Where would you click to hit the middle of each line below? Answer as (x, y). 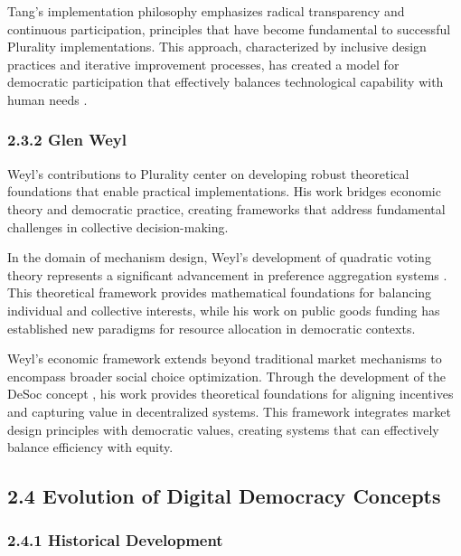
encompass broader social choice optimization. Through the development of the (226, 376)
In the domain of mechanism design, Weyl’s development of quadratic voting (219, 257)
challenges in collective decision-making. (118, 226)
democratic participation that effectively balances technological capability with (226, 82)
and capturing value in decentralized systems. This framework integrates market (229, 411)
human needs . (47, 99)
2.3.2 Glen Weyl (67, 140)
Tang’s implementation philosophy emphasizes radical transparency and (206, 11)
